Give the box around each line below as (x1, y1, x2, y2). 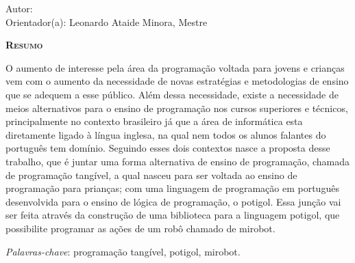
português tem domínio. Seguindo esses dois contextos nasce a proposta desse (5, 141, 330, 155)
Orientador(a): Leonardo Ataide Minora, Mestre (5, 14, 208, 29)
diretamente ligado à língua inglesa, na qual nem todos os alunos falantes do (5, 127, 326, 141)
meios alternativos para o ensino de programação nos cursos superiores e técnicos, (5, 100, 348, 115)
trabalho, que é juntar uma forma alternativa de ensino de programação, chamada (5, 154, 350, 168)
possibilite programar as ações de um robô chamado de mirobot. (5, 221, 276, 235)
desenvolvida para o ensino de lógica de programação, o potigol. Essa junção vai (5, 194, 341, 208)
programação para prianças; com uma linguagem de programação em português (5, 181, 339, 195)
